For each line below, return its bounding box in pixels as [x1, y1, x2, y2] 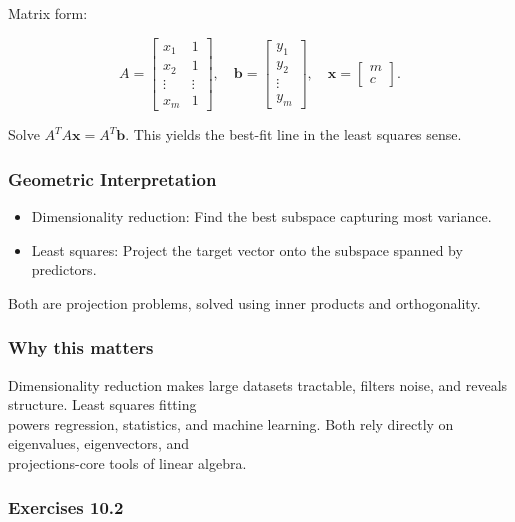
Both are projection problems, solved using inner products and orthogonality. [8, 292, 481, 313]
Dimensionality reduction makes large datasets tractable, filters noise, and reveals [8, 374, 508, 395]
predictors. [31, 259, 97, 280]
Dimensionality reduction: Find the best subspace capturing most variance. [31, 205, 492, 226]
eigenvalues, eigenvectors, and [8, 433, 190, 454]
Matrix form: [8, 3, 88, 23]
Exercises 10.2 [8, 495, 124, 520]
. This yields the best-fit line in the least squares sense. [125, 124, 462, 145]
